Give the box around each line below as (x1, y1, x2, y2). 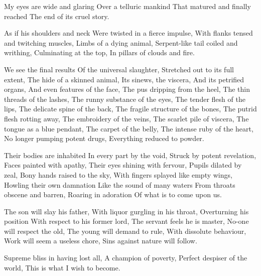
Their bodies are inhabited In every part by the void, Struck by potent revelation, (4, 150, 256, 160)
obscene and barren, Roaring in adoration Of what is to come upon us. (4, 189, 222, 200)
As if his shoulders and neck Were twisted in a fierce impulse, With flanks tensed (4, 28, 253, 38)
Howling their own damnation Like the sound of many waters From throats (4, 179, 235, 190)
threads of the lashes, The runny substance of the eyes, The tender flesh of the (4, 93, 245, 104)
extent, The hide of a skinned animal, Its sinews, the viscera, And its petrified (4, 74, 244, 84)
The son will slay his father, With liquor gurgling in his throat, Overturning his (4, 206, 249, 216)
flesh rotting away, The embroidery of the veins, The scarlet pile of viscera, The (4, 113, 249, 123)
